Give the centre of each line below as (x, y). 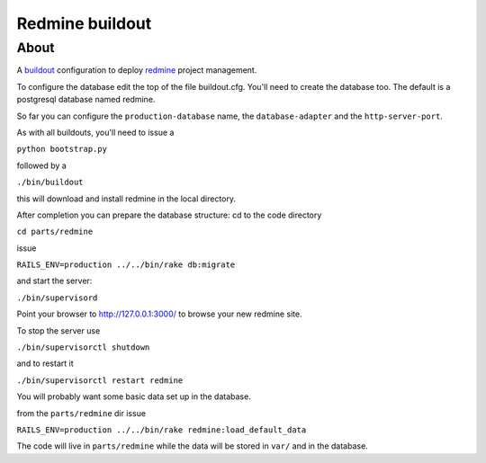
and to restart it (45, 363)
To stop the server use (58, 330)
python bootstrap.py (62, 149)
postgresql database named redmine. (86, 100)
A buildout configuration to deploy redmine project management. (137, 70)
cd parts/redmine (55, 232)
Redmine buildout (84, 23)
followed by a (41, 165)
